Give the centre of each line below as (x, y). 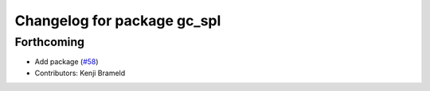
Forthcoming (50, 42)
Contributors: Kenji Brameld (80, 73)
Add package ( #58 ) (66, 62)
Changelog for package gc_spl (118, 21)
